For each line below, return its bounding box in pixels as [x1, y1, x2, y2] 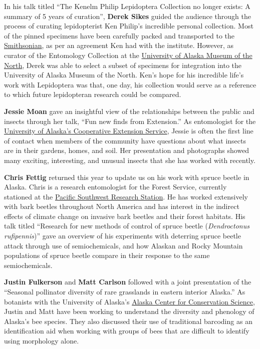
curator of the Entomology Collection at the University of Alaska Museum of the [4, 49, 252, 60]
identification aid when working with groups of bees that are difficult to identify [4, 325, 249, 336]
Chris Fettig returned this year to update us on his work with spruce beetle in [4, 171, 249, 182]
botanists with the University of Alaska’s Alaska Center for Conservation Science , [4, 296, 255, 306]
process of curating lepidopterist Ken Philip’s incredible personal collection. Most [4, 20, 253, 31]
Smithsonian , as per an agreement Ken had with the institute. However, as [4, 40, 234, 50]
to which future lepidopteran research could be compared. [4, 89, 181, 99]
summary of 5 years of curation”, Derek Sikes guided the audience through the [4, 10, 251, 21]
